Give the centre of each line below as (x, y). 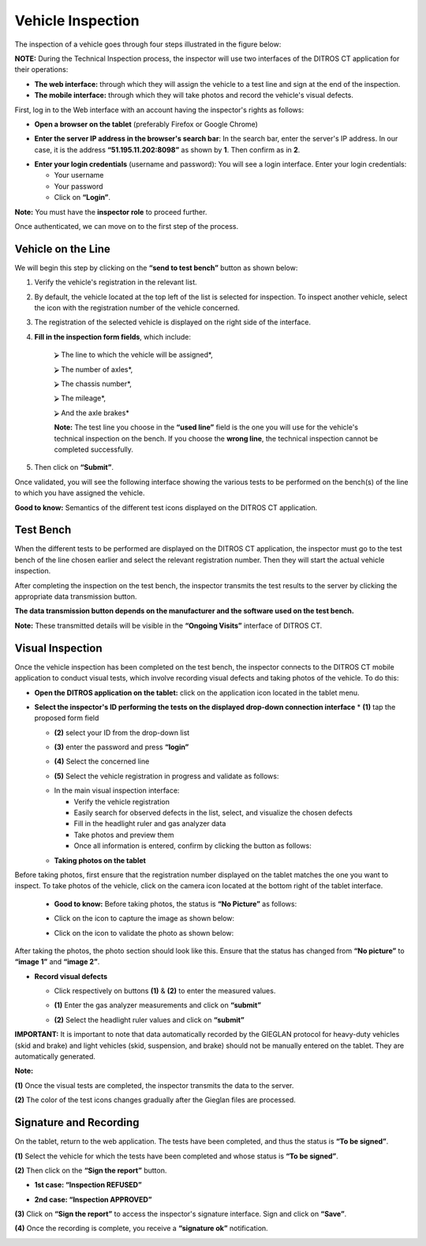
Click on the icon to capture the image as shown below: (144, 918)
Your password (78, 186)
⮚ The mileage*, (80, 398)
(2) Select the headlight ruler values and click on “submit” (149, 1019)
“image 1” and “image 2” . (57, 962)
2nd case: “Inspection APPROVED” (93, 1199)
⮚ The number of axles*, (93, 369)
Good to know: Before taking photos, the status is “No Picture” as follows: (176, 903)
